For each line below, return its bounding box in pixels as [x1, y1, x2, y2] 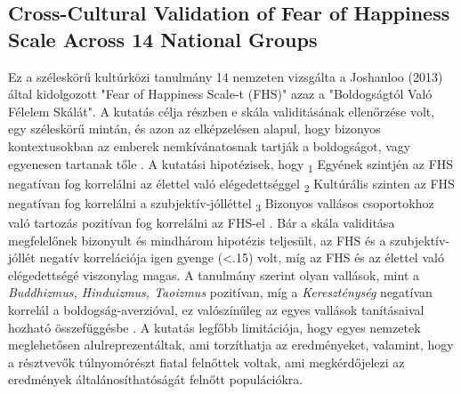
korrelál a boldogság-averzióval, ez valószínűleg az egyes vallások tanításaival [8, 300, 425, 318]
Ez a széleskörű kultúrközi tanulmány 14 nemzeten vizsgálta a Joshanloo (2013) [8, 67, 443, 85]
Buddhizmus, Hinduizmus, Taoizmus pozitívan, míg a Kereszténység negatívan [8, 283, 433, 302]
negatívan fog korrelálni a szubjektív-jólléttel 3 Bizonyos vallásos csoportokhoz [8, 193, 434, 214]
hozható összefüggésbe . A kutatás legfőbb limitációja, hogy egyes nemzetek [8, 318, 421, 336]
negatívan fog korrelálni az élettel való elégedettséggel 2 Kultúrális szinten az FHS [8, 173, 455, 195]
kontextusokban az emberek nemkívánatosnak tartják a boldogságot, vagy [8, 136, 411, 155]
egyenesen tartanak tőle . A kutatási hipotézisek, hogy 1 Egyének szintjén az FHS [8, 154, 454, 175]
